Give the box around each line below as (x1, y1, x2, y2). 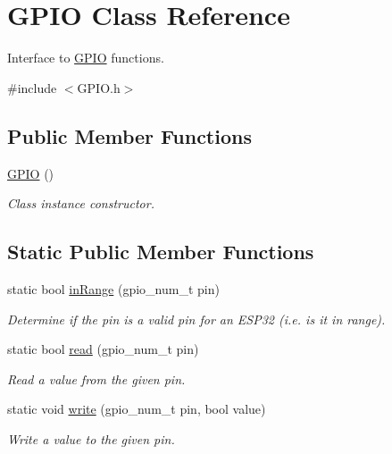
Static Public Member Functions (7, 238, 314, 265)
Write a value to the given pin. (7, 429, 175, 448)
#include (7, 78, 57, 97)
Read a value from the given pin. (7, 369, 186, 388)
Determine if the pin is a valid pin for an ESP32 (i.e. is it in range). (7, 309, 386, 328)
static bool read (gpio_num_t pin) (7, 340, 199, 358)
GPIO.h (77, 78, 121, 97)
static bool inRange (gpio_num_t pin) (7, 279, 220, 298)
